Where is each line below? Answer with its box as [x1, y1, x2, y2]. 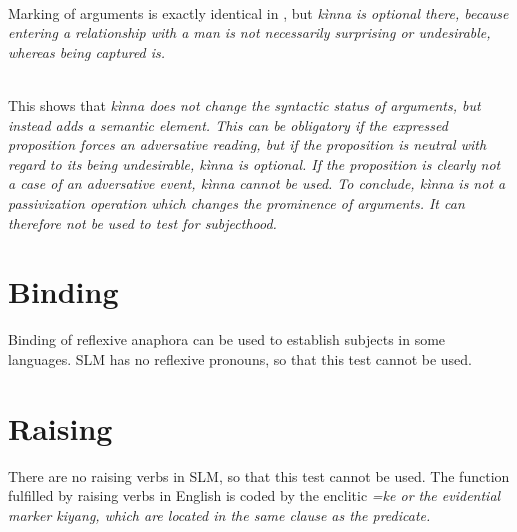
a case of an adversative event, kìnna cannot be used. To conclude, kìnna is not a [8, 173, 506, 194]
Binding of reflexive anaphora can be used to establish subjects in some [8, 329, 446, 350]
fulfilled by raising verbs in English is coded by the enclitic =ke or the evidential [8, 485, 501, 506]
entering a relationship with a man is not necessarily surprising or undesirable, [8, 22, 491, 43]
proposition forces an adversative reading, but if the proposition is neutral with [8, 134, 487, 155]
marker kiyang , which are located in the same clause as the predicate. [8, 504, 431, 525]
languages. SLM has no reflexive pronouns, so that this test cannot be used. [8, 348, 472, 369]
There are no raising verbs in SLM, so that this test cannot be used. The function [8, 465, 510, 486]
